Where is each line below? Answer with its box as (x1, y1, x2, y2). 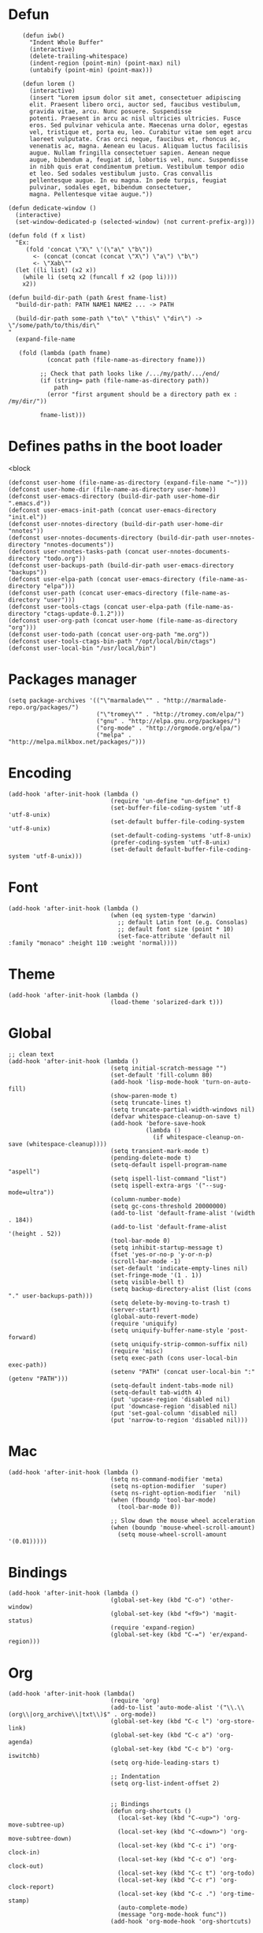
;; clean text (8, 1050, 55, 1058)
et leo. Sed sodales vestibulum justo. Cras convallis (28, 170, 213, 177)
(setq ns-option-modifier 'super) (109, 1482, 227, 1490)
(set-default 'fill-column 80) (109, 1071, 213, 1079)
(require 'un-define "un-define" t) (109, 797, 231, 805)
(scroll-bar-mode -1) (109, 1257, 181, 1265)
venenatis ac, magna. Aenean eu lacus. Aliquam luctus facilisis (28, 142, 248, 150)
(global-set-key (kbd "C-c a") (109, 1731, 213, 1740)
